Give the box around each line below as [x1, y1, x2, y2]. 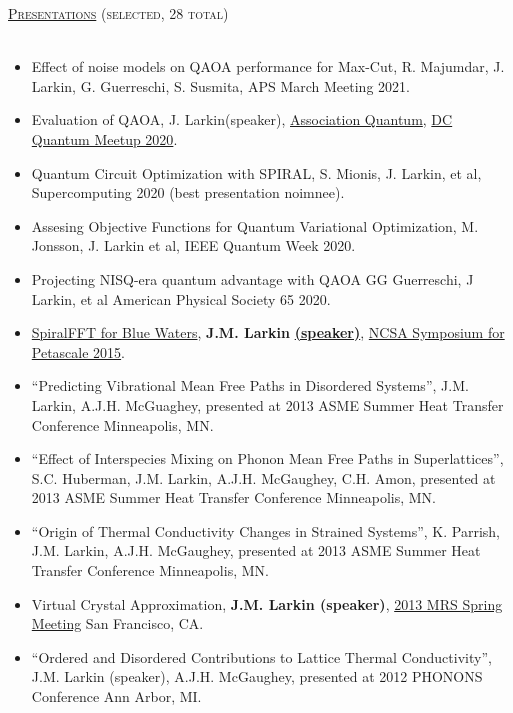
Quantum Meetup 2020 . [31, 128, 178, 149]
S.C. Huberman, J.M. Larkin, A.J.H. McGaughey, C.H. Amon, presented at [31, 467, 496, 488]
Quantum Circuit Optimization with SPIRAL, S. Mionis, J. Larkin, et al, [31, 162, 482, 183]
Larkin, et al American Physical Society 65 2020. [31, 288, 331, 309]
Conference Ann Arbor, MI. [31, 686, 202, 707]
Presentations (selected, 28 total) [8, 3, 229, 23]
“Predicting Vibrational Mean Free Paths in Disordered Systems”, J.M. [31, 375, 469, 396]
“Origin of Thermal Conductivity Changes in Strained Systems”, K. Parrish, [31, 520, 500, 541]
